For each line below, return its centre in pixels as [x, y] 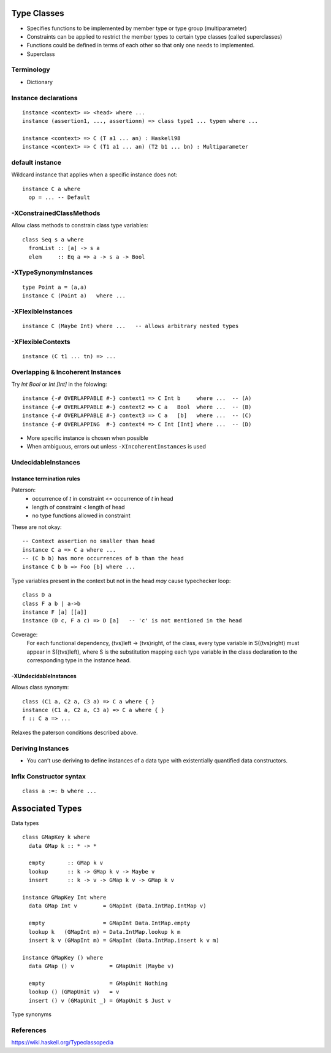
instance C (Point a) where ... [74, 296]
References [29, 1030]
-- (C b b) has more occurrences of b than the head [103, 558]
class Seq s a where [53, 239]
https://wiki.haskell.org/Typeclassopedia [63, 1043]
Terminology [31, 69]
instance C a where [51, 189]
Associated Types [47, 808]
